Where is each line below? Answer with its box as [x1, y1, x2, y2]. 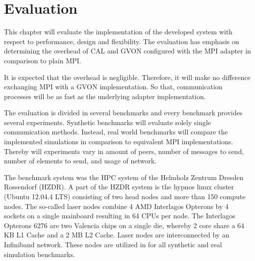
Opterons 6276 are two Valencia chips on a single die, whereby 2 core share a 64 [4, 220, 245, 230]
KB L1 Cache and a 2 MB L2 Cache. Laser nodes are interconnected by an [4, 230, 229, 240]
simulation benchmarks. [4, 249, 75, 259]
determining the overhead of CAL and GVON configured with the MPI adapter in [4, 46, 251, 56]
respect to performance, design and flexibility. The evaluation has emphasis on [4, 36, 239, 46]
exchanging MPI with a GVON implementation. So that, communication [4, 81, 223, 92]
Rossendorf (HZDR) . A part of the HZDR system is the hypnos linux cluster [4, 182, 234, 192]
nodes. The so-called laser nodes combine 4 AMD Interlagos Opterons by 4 [4, 201, 229, 211]
